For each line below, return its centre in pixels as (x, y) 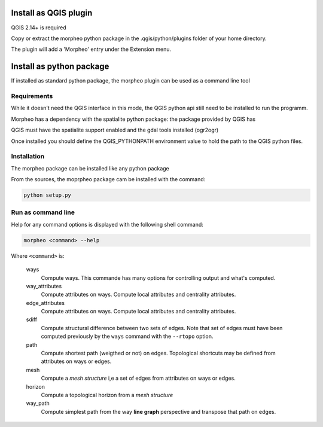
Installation (28, 157)
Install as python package (60, 67)
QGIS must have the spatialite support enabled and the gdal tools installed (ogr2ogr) (115, 130)
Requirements (32, 96)
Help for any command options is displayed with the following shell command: (107, 224)
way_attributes (44, 286)
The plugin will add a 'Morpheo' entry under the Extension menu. (91, 49)
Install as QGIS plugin (52, 13)
